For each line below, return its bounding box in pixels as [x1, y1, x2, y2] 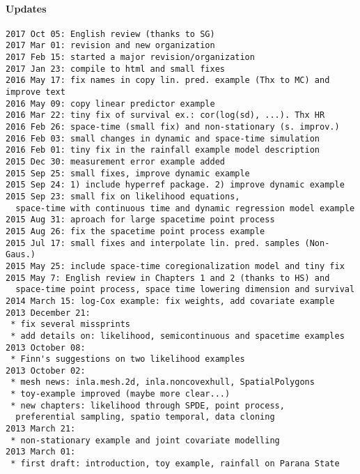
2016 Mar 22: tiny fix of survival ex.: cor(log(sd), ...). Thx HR [6, 110, 325, 121]
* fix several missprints [10, 319, 130, 330]
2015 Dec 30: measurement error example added [6, 157, 225, 167]
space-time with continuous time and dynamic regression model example [15, 203, 355, 213]
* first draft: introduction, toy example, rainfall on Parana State [10, 459, 340, 469]
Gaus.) [6, 250, 36, 260]
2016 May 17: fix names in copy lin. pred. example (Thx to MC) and [6, 75, 330, 86]
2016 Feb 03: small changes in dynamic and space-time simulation [6, 133, 320, 144]
